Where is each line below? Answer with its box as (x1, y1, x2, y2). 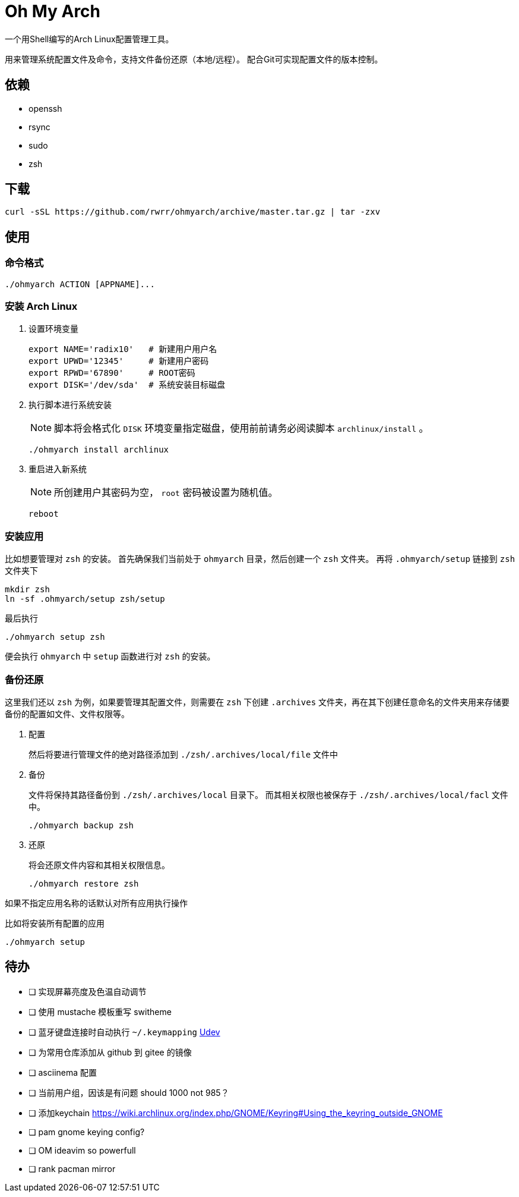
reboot (29, 509, 59, 519)
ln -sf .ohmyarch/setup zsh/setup (5, 594, 165, 604)
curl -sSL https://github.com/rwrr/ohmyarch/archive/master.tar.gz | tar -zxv (5, 207, 381, 217)
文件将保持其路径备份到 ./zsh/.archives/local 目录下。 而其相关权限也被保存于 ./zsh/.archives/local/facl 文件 (29, 789, 508, 800)
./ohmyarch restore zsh (29, 878, 139, 888)
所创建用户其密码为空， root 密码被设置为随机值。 (54, 486, 278, 499)
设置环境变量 (29, 323, 78, 334)
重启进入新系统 (29, 464, 87, 475)
